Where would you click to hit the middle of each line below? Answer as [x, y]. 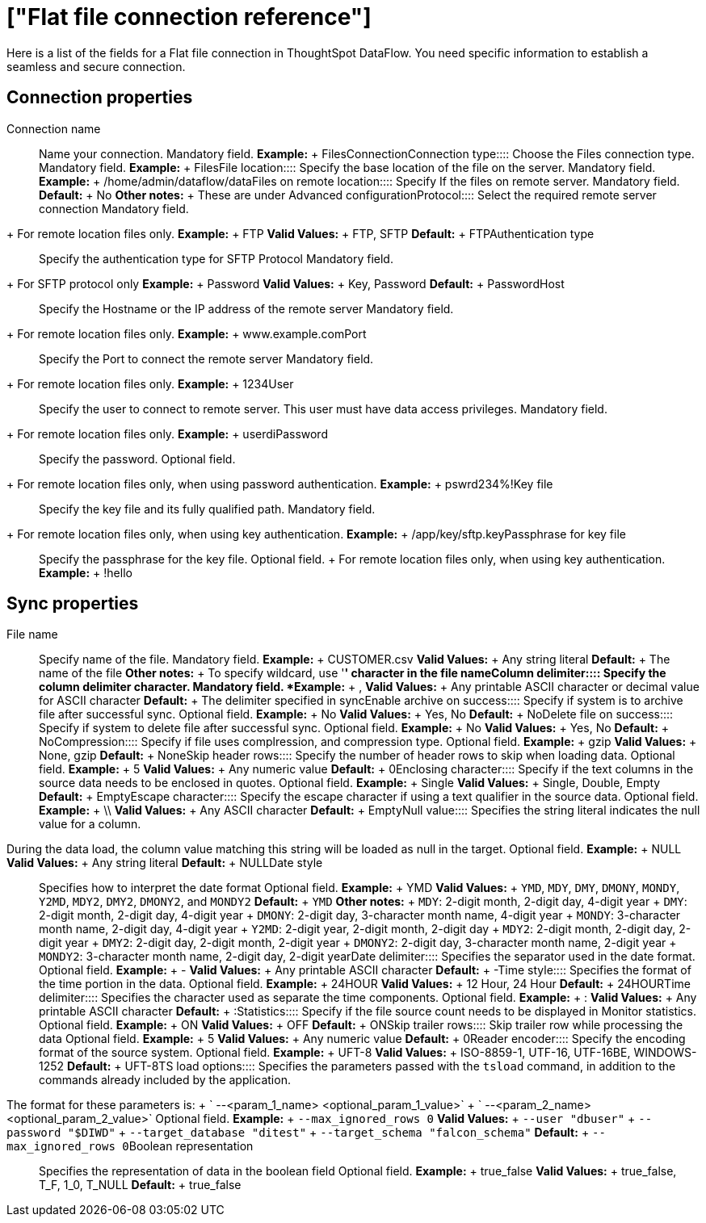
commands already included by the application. [165, 1080]
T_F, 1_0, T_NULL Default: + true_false [140, 1185]
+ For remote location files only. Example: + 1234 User [150, 383]
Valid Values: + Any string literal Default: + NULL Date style [165, 863]
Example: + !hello [86, 572]
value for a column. [90, 824]
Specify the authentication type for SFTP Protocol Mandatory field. [216, 258]
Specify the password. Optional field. [137, 459]
